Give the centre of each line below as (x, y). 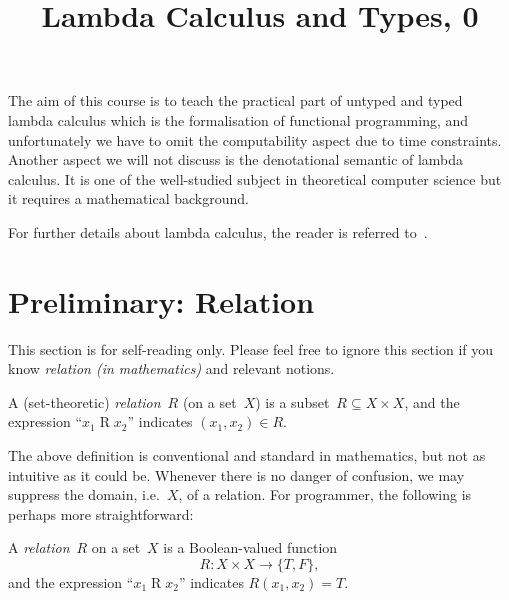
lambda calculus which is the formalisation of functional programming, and (238, 119)
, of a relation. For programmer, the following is (325, 494)
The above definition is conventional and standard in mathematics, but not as (247, 455)
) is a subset (292, 401)
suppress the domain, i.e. (84, 494)
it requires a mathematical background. (128, 198)
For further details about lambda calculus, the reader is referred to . (218, 231)
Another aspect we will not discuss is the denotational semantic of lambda (236, 159)
